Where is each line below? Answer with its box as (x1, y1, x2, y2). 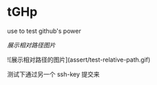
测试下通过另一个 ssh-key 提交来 (7, 70, 100, 78)
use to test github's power (7, 27, 81, 35)
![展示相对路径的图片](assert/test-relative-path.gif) (7, 56, 151, 64)
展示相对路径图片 (7, 40, 56, 49)
